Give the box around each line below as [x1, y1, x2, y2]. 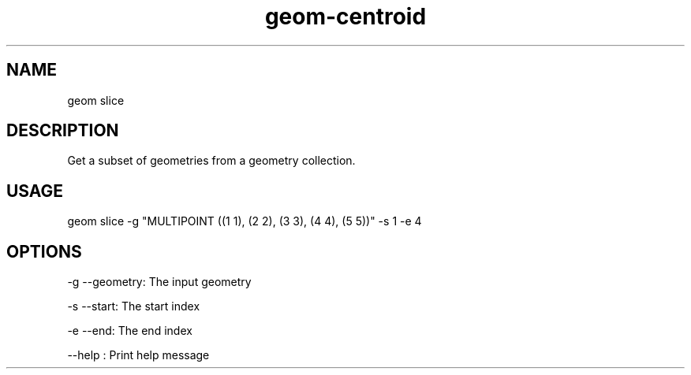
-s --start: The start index [67, 299, 200, 314]
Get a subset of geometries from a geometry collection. [67, 154, 356, 168]
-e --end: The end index [67, 324, 192, 338]
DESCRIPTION [6, 121, 119, 141]
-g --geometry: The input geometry [67, 275, 252, 289]
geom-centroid [264, 3, 427, 30]
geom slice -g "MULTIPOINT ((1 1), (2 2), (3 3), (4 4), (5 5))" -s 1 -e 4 [67, 214, 422, 228]
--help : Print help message [67, 348, 210, 362]
